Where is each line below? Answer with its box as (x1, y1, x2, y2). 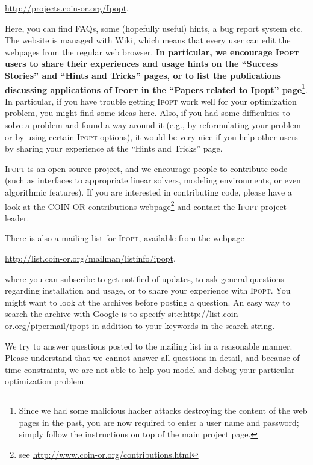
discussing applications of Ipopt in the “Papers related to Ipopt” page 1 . (5, 81, 308, 96)
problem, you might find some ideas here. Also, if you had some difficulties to (5, 106, 290, 119)
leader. (5, 211, 29, 224)
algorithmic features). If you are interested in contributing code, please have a (5, 185, 292, 198)
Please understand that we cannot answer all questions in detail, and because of (5, 351, 300, 364)
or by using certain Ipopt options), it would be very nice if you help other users (5, 130, 298, 143)
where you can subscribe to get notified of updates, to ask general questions (5, 272, 284, 285)
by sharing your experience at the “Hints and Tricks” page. (5, 142, 223, 155)
